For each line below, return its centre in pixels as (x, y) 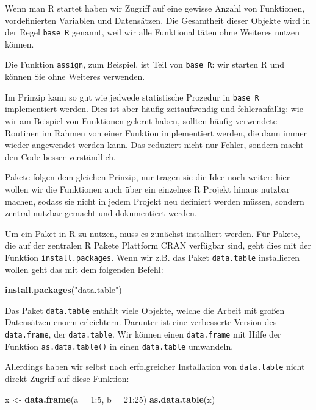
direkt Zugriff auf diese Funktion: (67, 378)
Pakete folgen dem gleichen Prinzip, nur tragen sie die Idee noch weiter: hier (148, 177)
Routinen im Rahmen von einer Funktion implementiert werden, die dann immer (156, 133)
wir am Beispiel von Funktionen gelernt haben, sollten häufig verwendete (141, 120)
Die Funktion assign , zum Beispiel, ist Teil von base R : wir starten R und (145, 64)
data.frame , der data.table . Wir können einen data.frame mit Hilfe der (143, 334)
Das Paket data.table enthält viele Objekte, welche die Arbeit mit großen (145, 310)
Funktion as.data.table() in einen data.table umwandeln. (119, 346)
